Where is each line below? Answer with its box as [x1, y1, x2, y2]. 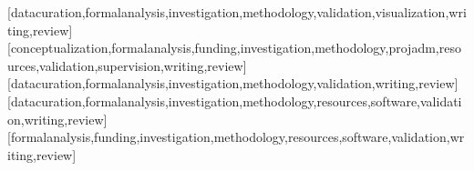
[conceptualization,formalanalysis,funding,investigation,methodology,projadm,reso [7, 38, 461, 57]
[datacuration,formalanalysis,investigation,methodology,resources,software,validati [7, 91, 462, 110]
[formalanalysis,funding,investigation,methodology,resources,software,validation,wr [7, 127, 465, 146]
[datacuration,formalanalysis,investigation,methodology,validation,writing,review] [7, 74, 459, 93]
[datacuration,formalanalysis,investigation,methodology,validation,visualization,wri [7, 3, 467, 21]
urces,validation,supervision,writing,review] [7, 55, 247, 75]
